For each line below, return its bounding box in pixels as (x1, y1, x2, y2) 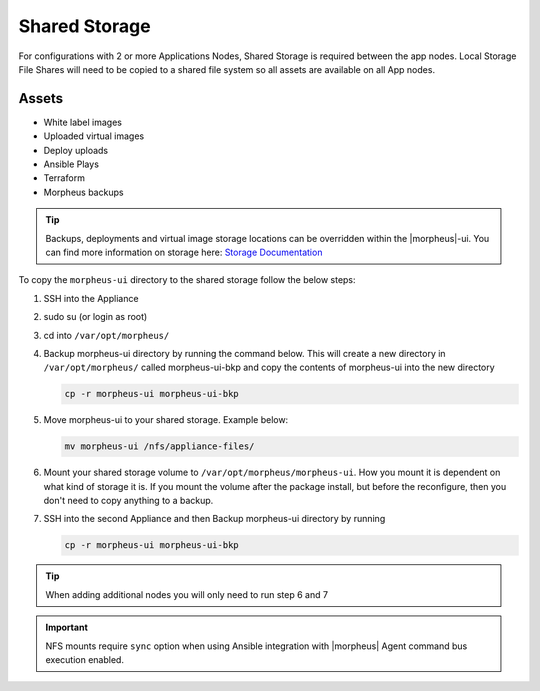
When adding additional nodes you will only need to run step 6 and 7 (45, 588, 329, 600)
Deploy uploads (43, 144, 109, 156)
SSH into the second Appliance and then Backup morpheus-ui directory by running (43, 513, 386, 525)
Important (45, 621, 89, 634)
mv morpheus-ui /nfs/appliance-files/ (64, 441, 255, 452)
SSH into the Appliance (43, 292, 139, 304)
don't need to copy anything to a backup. (43, 495, 214, 507)
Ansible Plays (43, 158, 100, 170)
